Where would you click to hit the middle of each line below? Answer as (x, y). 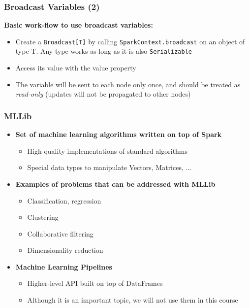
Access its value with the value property (76, 68)
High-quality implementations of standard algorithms (108, 151)
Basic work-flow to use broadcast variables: (78, 25)
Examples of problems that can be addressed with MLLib (115, 184)
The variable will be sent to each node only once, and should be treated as (128, 84)
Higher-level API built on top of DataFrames (95, 283)
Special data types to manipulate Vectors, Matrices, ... (109, 167)
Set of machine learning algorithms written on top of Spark (119, 134)
